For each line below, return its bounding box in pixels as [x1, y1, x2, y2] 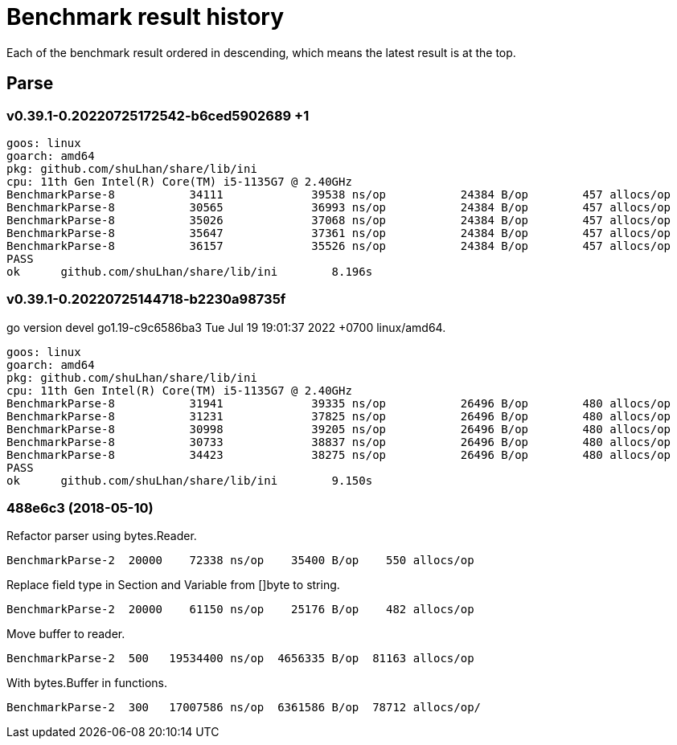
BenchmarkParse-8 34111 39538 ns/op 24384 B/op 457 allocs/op [6, 187, 671, 201]
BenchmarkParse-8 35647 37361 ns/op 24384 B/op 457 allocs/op [6, 226, 671, 239]
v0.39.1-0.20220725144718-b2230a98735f [6, 291, 286, 308]
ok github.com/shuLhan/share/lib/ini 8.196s [6, 264, 373, 278]
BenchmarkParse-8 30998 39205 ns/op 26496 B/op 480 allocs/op [6, 422, 671, 436]
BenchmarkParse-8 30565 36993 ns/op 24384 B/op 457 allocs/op [6, 200, 671, 214]
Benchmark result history [6, 3, 285, 31]
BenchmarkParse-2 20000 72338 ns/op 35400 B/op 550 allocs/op [6, 554, 474, 567]
